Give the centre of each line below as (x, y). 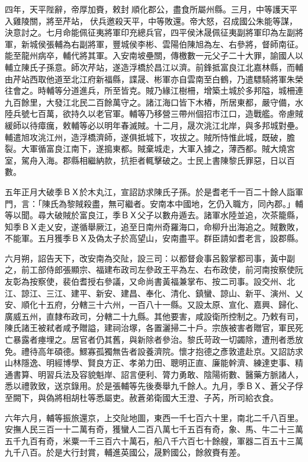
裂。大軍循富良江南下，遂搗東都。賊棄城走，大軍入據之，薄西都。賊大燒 (146, 149)
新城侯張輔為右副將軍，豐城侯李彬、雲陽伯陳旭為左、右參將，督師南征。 (162, 44)
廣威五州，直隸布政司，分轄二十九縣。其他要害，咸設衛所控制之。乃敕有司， (154, 316)
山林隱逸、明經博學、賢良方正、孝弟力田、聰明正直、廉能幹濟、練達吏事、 (150, 363)
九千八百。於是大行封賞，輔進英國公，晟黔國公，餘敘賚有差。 (125, 452)
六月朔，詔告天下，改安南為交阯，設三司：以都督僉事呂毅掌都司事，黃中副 (150, 258)
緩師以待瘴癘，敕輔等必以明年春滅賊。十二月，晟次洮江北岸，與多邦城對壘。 (154, 125)
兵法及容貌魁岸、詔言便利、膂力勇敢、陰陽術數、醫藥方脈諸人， (179, 374)
